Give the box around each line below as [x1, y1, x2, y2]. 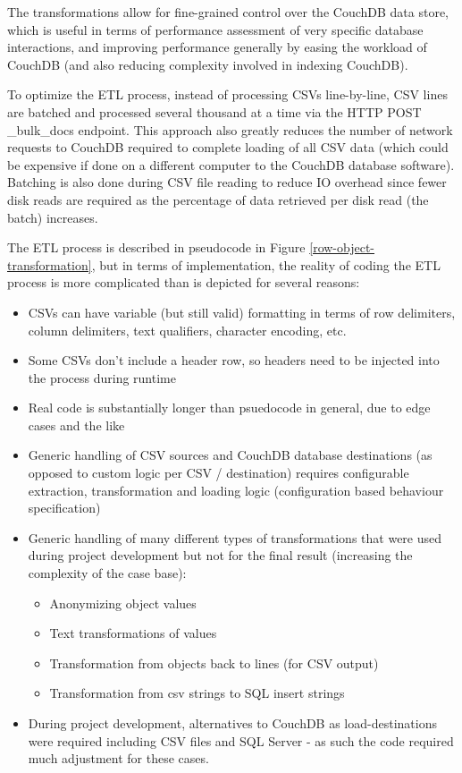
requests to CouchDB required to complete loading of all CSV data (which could [7, 138, 449, 157]
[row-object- [309, 238, 375, 257]
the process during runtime [28, 368, 176, 386]
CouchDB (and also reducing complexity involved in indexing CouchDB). [7, 55, 408, 73]
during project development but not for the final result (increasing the [28, 546, 413, 565]
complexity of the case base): [28, 564, 187, 582]
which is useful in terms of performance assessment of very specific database [7, 20, 424, 38]
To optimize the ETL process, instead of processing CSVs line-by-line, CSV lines [7, 85, 448, 104]
